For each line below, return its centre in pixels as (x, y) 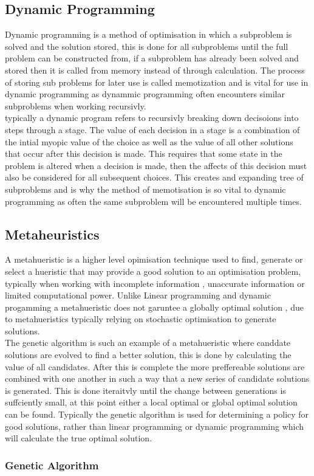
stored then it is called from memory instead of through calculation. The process (155, 70)
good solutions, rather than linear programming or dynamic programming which (155, 426)
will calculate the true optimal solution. (79, 438)
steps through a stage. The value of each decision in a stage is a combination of (152, 129)
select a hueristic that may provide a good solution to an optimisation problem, (153, 271)
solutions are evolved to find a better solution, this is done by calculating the (148, 355)
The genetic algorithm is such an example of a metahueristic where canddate (148, 343)
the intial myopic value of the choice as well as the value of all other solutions (149, 141)
